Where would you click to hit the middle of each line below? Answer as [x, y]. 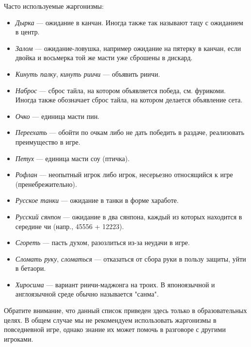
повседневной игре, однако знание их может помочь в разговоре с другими [115, 329]
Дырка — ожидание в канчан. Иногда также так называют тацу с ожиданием [129, 22]
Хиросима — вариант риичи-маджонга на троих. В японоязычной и [115, 284]
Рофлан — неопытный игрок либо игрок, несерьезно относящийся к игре [124, 174]
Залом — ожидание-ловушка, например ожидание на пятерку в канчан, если [128, 48]
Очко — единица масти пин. [57, 116]
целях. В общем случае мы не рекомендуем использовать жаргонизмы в [110, 320]
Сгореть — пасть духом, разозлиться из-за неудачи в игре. [102, 242]
